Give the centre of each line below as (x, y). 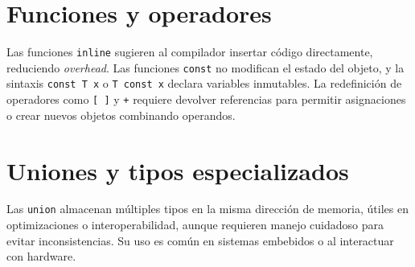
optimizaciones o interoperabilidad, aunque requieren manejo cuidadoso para (195, 225)
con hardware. (41, 256)
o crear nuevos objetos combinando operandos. (121, 115)
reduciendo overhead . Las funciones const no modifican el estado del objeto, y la (205, 67)
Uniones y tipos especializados (178, 170)
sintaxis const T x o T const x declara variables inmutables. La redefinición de (204, 83)
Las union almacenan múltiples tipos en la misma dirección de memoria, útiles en (207, 209)
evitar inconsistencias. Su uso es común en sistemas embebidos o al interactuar (200, 240)
